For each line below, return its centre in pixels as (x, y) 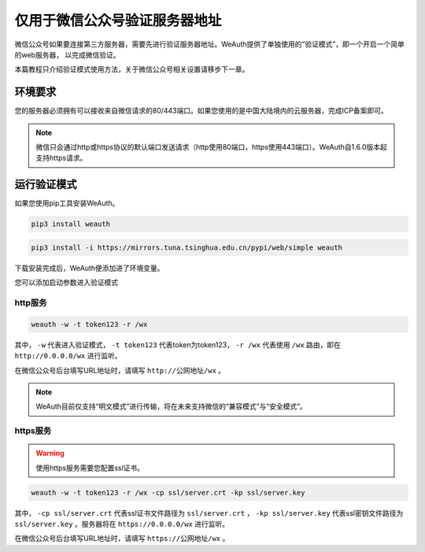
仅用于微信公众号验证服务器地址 (118, 20)
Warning (50, 454)
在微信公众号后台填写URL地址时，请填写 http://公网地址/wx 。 (120, 370)
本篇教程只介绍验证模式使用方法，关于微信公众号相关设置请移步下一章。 (132, 69)
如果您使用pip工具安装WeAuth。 (67, 203)
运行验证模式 (46, 185)
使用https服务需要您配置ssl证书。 (90, 468)
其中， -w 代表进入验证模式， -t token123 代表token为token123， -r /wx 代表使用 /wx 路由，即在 (178, 345)
